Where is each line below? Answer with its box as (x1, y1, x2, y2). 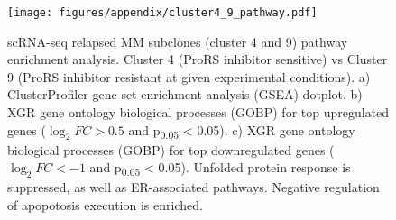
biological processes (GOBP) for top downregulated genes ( (7, 140, 335, 159)
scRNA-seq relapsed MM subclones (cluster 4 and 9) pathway (7, 32, 348, 50)
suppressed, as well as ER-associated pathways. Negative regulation (7, 178, 380, 197)
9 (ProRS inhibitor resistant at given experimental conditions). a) (7, 67, 371, 86)
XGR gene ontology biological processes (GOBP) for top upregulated (7, 103, 390, 122)
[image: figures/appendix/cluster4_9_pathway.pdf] (7, 6, 318, 19)
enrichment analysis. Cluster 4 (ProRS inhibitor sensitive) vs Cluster (7, 50, 388, 69)
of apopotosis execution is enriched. (7, 196, 203, 215)
